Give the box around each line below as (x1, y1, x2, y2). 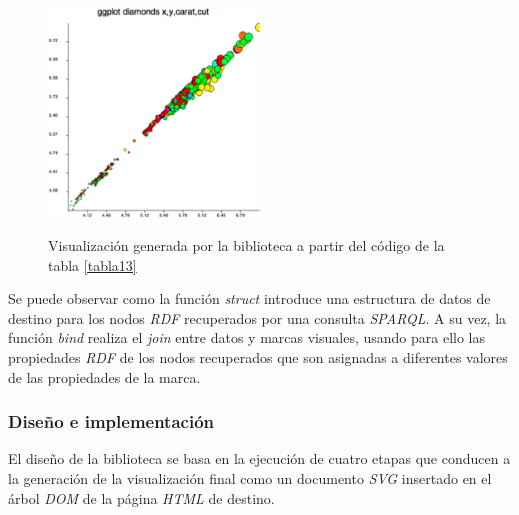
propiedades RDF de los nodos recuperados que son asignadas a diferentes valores (8, 347, 508, 368)
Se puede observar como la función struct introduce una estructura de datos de (8, 288, 491, 309)
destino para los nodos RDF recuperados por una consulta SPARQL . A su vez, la (8, 307, 507, 328)
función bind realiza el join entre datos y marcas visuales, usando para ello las (8, 327, 485, 348)
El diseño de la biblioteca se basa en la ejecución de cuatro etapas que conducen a (8, 448, 511, 469)
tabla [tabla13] (48, 254, 137, 275)
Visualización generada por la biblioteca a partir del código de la (48, 235, 445, 256)
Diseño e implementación (8, 409, 215, 434)
